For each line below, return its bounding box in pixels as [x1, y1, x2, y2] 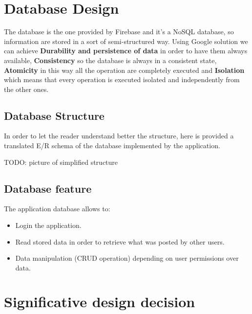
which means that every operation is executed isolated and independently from [4, 74, 240, 85]
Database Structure [4, 108, 105, 123]
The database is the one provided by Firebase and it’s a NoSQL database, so [4, 26, 234, 37]
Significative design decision [4, 291, 195, 311]
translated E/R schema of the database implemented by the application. [4, 140, 220, 151]
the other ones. [4, 84, 49, 94]
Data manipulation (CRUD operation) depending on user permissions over [15, 253, 239, 263]
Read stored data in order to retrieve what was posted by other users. [15, 236, 225, 247]
